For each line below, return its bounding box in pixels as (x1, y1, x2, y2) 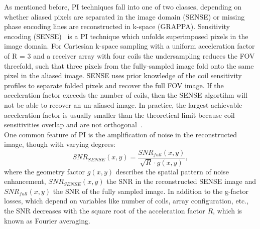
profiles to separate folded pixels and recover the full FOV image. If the (4, 80, 224, 90)
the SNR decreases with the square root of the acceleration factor (4, 205, 205, 215)
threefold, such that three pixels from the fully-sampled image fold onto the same (4, 60, 254, 71)
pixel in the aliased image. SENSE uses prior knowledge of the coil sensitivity (4, 70, 242, 81)
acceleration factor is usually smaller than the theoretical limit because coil (4, 109, 235, 120)
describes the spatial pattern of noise (115, 166, 229, 176)
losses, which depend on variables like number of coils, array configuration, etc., (4, 195, 249, 206)
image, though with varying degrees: (4, 139, 115, 149)
